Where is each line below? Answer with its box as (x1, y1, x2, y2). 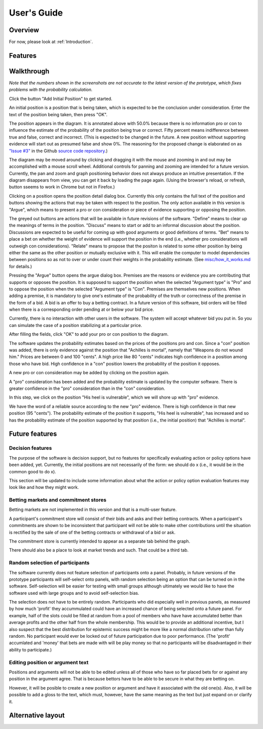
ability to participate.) (9, 647, 52, 652)
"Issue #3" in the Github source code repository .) (9, 148, 108, 154)
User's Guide (9, 7, 63, 18)
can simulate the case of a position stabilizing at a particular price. (9, 322, 142, 328)
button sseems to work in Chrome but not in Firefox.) (9, 184, 115, 190)
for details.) (9, 263, 32, 269)
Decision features (9, 445, 52, 451)
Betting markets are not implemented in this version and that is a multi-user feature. (9, 506, 177, 512)
